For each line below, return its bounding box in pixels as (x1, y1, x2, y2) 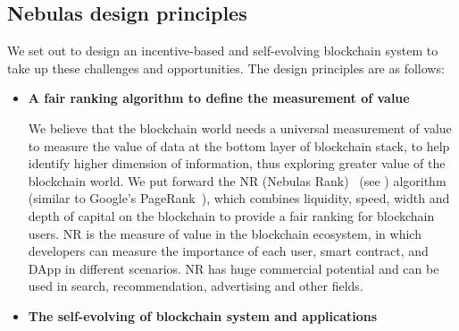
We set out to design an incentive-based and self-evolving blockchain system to (7, 41, 438, 60)
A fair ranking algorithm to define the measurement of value (28, 89, 410, 107)
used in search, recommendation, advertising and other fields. (28, 276, 363, 295)
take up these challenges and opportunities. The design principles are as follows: (7, 58, 445, 77)
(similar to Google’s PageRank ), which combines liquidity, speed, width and (28, 189, 450, 208)
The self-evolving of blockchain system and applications (28, 306, 378, 325)
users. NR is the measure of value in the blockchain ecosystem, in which (28, 224, 421, 242)
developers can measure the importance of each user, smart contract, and (28, 242, 429, 260)
